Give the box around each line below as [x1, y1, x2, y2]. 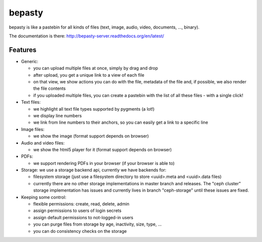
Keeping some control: [21, 194, 66, 200]
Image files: [21, 126, 45, 132]
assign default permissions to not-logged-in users [33, 214, 133, 220]
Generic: [21, 58, 38, 64]
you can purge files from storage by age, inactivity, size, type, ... [33, 221, 162, 227]
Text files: [21, 99, 41, 105]
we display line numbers [33, 113, 82, 118]
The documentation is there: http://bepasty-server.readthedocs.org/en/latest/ [9, 33, 164, 39]
